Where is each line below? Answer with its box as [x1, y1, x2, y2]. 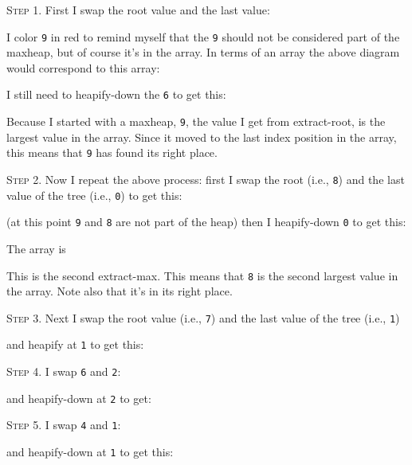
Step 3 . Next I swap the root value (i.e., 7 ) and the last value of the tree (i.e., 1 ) [6, 309, 400, 326]
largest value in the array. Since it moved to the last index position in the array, [6, 128, 397, 145]
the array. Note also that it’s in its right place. [6, 283, 233, 299]
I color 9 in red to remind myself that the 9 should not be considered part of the [6, 28, 400, 45]
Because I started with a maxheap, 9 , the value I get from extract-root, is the [6, 113, 386, 130]
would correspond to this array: [6, 59, 160, 76]
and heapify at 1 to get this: [6, 336, 144, 353]
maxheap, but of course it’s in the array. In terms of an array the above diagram [6, 44, 400, 61]
